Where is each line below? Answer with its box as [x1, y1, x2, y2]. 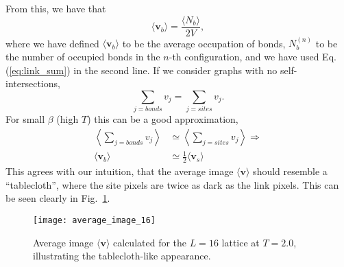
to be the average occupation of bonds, [122, 36, 286, 50]
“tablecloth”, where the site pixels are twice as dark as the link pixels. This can [5, 177, 339, 191]
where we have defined [5, 36, 99, 50]
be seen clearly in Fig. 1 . [5, 191, 110, 205]
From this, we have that [5, 1, 106, 15]
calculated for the [113, 235, 187, 249]
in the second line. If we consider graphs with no [73, 62, 278, 77]
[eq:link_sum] [9, 62, 67, 77]
